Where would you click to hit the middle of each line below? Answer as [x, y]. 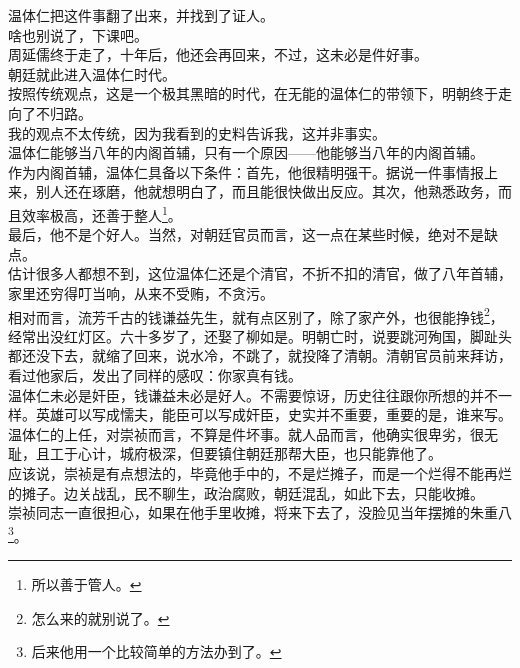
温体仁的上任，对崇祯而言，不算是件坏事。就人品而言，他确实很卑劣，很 [246, 433]
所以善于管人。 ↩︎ [86, 584]
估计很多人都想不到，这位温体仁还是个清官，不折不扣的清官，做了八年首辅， [260, 273]
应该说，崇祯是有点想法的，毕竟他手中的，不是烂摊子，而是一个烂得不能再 [253, 472]
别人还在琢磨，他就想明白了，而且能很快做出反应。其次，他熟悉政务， [266, 191]
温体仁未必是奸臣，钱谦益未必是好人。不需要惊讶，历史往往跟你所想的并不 [253, 394]
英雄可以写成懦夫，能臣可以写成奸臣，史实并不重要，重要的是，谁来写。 [273, 414]
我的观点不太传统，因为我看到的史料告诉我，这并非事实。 [197, 132]
